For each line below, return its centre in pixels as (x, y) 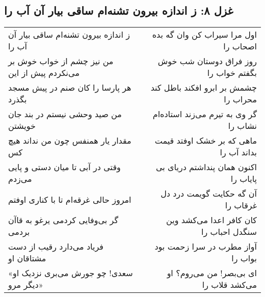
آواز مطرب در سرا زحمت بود (206, 247)
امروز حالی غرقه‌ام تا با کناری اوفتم (70, 199)
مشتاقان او (27, 258)
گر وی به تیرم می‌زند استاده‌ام (205, 114)
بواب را (244, 258)
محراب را (240, 99)
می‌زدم (20, 179)
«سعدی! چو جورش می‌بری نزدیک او (71, 273)
